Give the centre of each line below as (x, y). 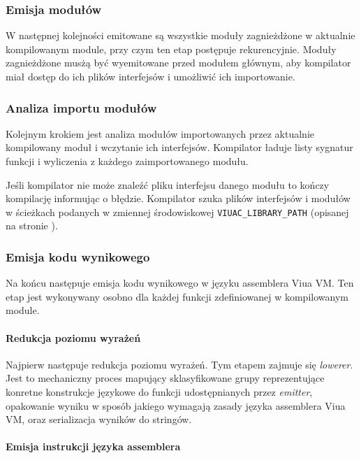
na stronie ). (32, 226)
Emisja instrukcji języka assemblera (93, 446)
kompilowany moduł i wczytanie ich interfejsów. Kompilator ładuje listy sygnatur (179, 147)
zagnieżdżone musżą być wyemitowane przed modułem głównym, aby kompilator (178, 63)
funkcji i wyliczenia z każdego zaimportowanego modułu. (127, 161)
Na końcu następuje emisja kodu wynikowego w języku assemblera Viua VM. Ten (180, 283)
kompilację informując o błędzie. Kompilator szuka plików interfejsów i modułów (178, 198)
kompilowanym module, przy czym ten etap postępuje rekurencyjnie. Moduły (171, 49)
